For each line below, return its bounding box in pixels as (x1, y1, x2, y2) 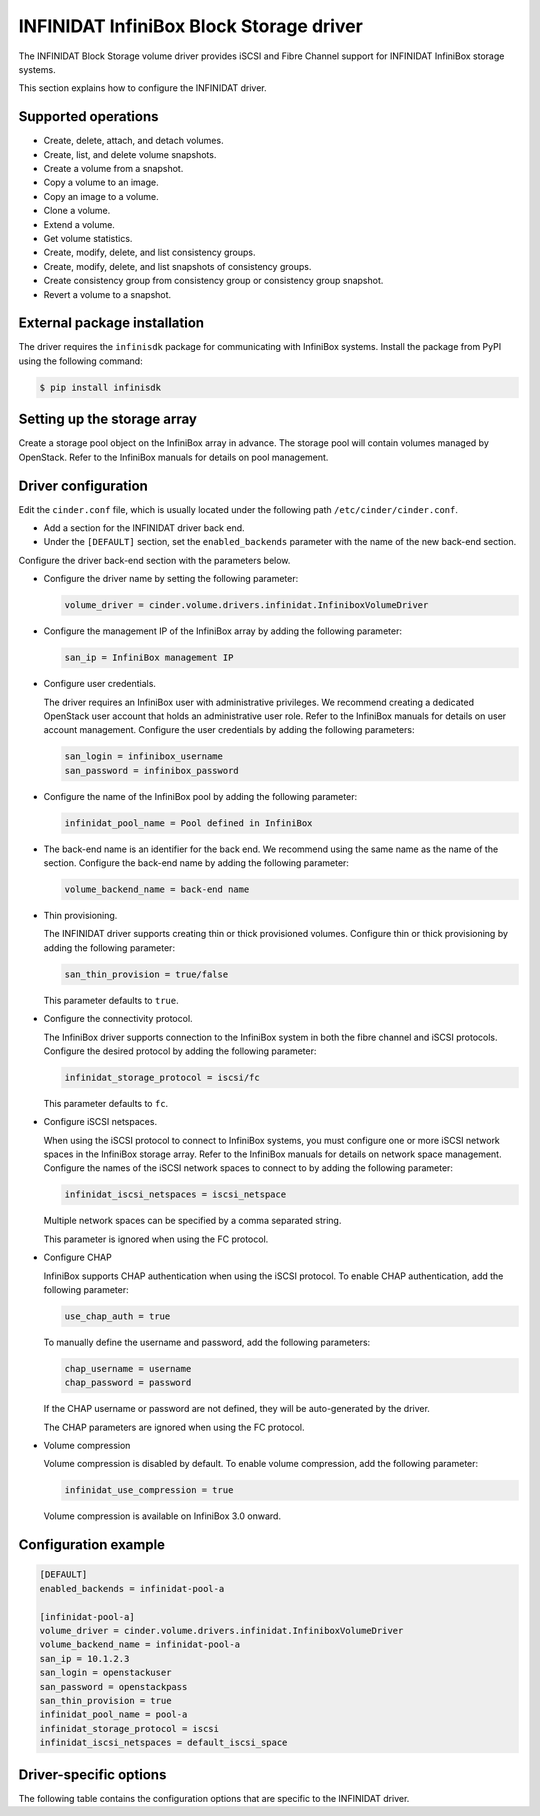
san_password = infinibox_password (64, 765, 239, 776)
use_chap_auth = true (64, 1310, 171, 1322)
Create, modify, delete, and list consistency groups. (43, 246, 256, 259)
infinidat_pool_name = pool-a (39, 1709, 188, 1720)
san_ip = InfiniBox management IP (64, 652, 234, 664)
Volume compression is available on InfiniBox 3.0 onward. (43, 1510, 282, 1522)
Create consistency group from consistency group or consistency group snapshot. (43, 275, 384, 287)
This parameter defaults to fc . (43, 1097, 169, 1109)
